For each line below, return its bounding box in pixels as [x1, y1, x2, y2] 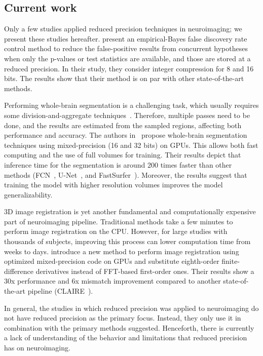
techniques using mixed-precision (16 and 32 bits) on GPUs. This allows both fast [4, 139, 258, 150]
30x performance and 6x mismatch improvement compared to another [4, 275, 221, 286]
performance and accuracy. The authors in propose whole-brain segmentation [4, 130, 247, 140]
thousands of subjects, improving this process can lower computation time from [4, 236, 251, 247]
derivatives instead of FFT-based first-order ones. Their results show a [35, 265, 254, 276]
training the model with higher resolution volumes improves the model [4, 179, 223, 190]
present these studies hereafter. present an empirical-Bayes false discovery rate [4, 33, 247, 44]
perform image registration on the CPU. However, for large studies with [4, 226, 228, 236]
